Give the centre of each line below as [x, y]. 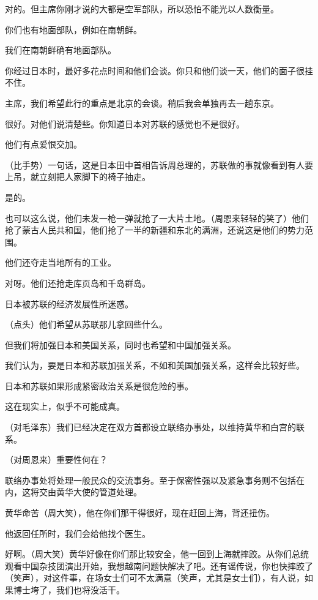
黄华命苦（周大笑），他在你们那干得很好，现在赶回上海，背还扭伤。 [140, 513]
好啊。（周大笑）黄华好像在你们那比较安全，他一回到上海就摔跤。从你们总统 [157, 554]
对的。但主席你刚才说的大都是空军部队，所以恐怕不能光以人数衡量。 [142, 9]
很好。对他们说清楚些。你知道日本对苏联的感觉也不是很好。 [125, 123]
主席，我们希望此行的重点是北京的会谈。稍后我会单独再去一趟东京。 [142, 103]
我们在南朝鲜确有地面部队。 [61, 50]
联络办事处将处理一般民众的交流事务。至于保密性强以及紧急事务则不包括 [150, 480]
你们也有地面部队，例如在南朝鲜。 [73, 29]
